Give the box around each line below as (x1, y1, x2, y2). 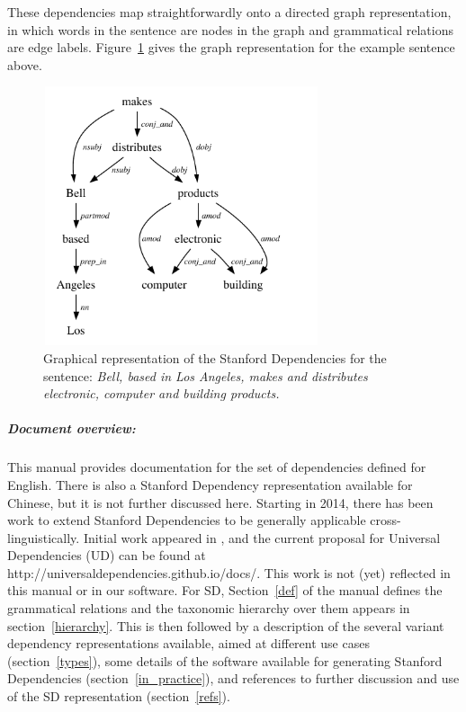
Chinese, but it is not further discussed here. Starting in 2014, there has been (7, 493, 434, 512)
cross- (370, 511, 401, 530)
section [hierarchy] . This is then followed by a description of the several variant (7, 616, 444, 635)
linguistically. (7, 528, 80, 547)
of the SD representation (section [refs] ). (7, 687, 230, 706)
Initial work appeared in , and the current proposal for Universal (83, 528, 441, 547)
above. (7, 55, 42, 74)
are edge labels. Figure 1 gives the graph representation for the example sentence (7, 38, 455, 57)
